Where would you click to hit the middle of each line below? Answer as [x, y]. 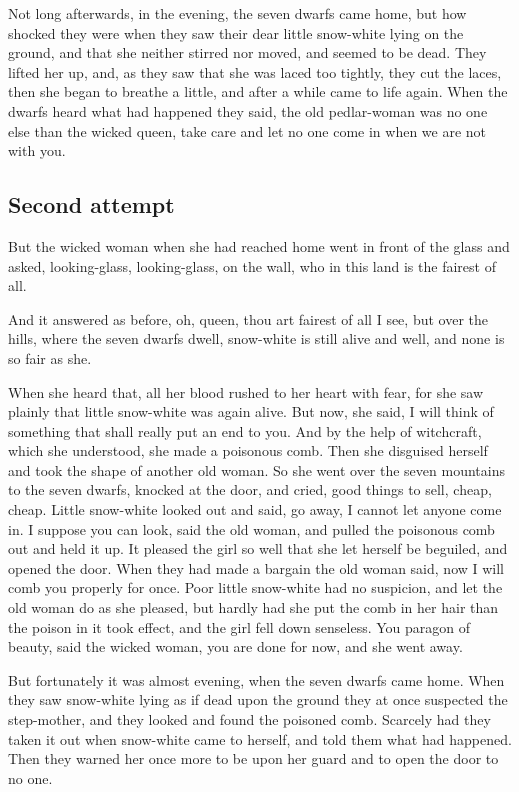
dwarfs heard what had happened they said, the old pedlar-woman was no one [248, 110]
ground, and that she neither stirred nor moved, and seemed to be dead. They [247, 52]
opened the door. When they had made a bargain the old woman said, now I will [256, 567]
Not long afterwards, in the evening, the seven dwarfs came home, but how [237, 13]
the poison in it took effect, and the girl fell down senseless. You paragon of [239, 626]
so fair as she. [50, 357]
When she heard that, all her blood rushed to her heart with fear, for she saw [246, 391]
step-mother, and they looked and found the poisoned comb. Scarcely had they [249, 719]
